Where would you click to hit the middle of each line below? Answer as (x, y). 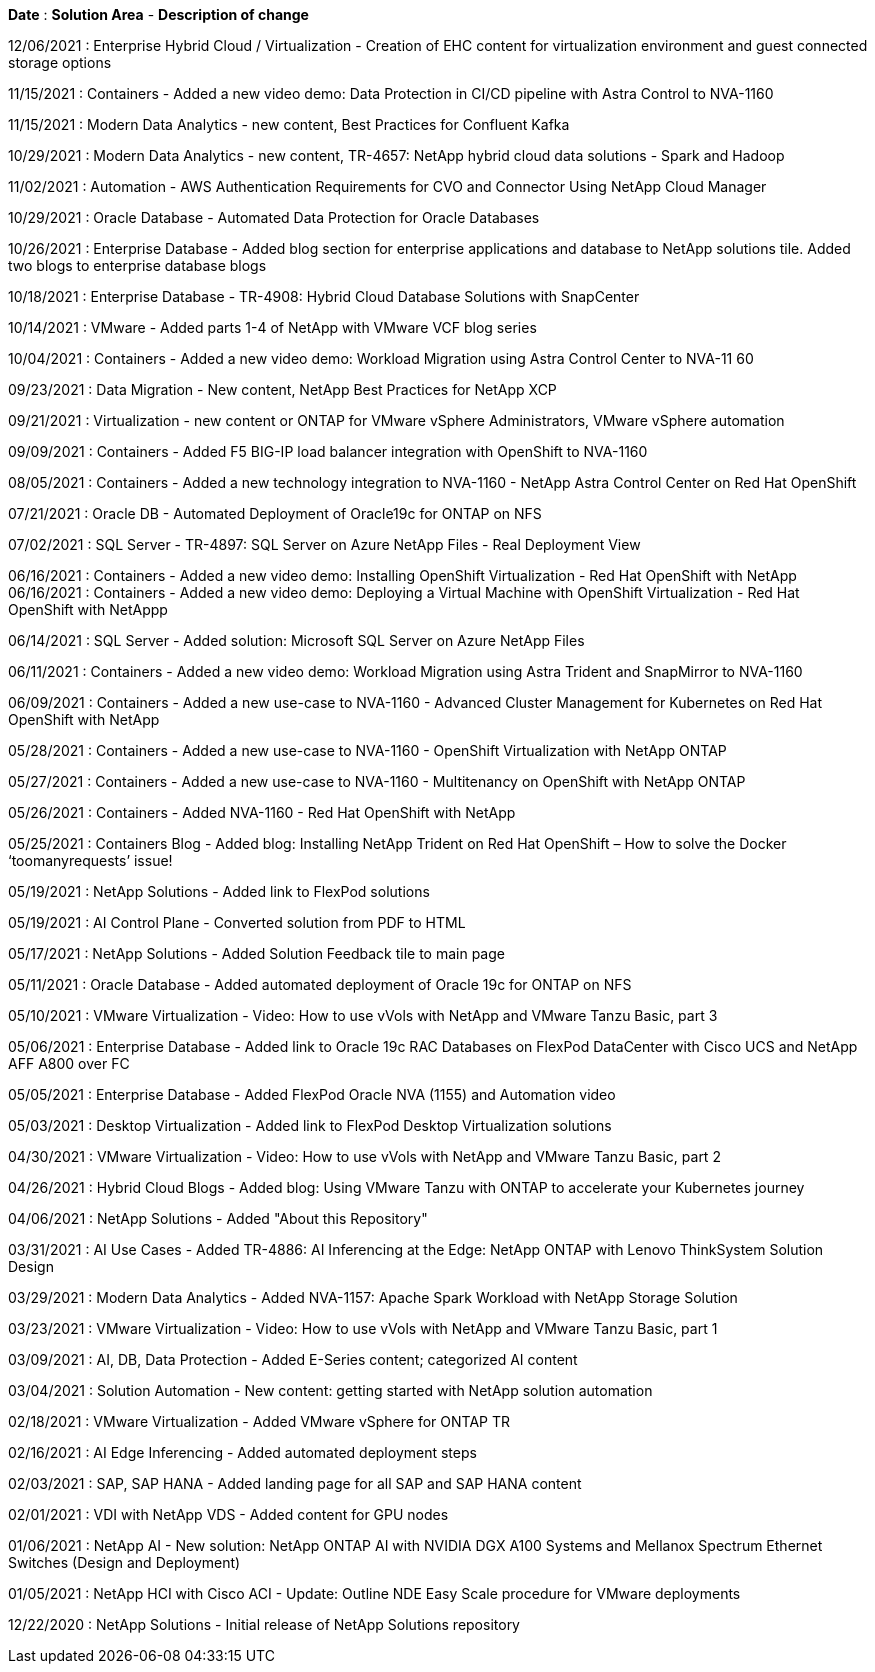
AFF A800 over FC (69, 1063)
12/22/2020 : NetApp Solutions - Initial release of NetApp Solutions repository (264, 1624)
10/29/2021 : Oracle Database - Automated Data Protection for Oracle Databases (274, 217)
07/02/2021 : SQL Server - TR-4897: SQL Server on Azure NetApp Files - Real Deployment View (324, 544)
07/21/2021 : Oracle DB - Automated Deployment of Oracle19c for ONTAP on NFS (275, 513)
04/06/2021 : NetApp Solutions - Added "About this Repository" (218, 1218)
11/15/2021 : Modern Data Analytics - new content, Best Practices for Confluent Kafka (289, 124)
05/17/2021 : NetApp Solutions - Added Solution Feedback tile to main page (256, 953)
